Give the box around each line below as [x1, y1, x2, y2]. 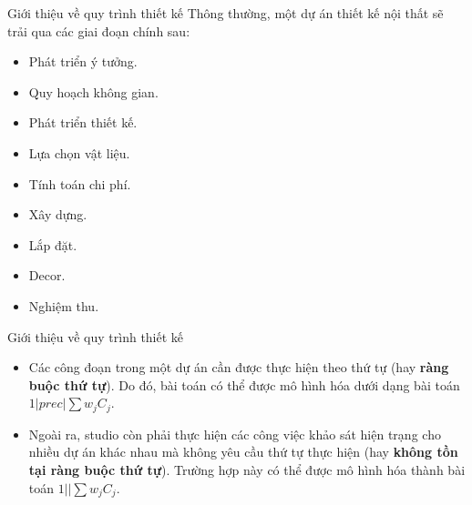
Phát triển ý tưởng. [28, 52, 138, 71]
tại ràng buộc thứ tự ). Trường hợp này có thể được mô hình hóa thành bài [28, 460, 466, 479]
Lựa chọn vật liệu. [28, 143, 130, 162]
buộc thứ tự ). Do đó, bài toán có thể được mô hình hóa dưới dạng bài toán [28, 375, 460, 394]
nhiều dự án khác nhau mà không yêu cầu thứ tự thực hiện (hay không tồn [28, 442, 458, 461]
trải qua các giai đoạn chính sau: [7, 21, 190, 40]
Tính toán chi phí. [28, 174, 131, 193]
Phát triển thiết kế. [28, 113, 138, 132]
